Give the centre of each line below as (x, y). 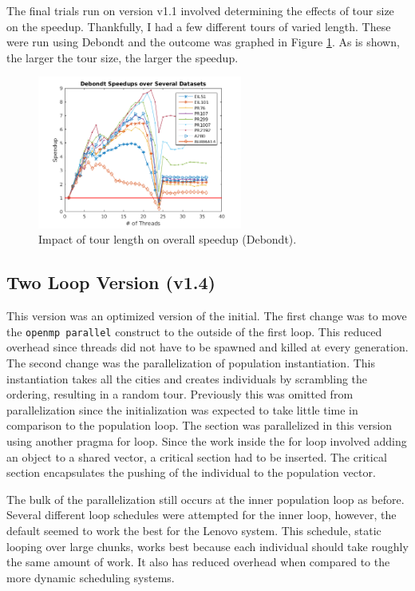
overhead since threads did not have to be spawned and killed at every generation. (207, 347)
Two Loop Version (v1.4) (111, 282)
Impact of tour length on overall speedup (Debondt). (168, 239)
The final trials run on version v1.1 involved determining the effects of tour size (200, 10)
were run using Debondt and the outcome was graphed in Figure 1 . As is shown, (203, 42)
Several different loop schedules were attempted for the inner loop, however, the (202, 515)
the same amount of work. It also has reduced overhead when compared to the (198, 562)
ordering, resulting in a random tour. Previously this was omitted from (180, 394)
